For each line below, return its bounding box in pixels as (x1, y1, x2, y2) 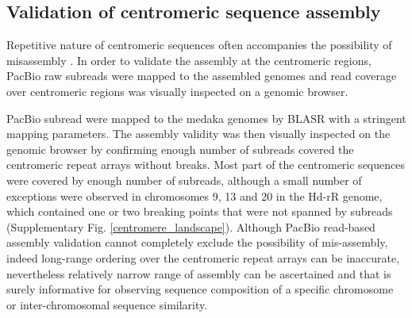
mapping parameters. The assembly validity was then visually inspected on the (6, 125, 391, 142)
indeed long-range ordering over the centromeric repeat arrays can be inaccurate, (6, 249, 400, 266)
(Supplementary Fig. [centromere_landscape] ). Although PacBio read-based (6, 218, 375, 235)
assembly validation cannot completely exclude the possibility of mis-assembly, (6, 234, 388, 251)
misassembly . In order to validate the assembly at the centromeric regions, (6, 52, 372, 68)
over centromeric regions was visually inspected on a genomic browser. (6, 82, 348, 99)
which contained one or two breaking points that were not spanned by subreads (6, 203, 393, 220)
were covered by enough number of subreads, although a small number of (6, 171, 362, 188)
